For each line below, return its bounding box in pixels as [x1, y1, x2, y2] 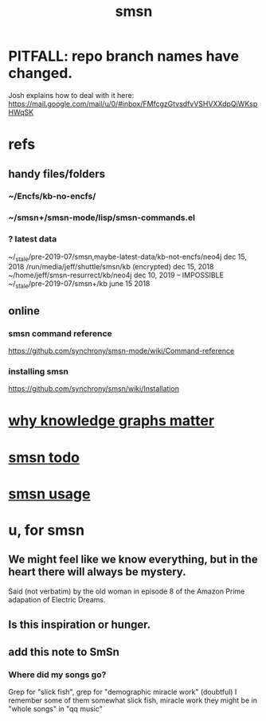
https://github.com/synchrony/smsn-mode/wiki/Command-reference [8, 346, 235, 355]
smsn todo [8, 449, 80, 466]
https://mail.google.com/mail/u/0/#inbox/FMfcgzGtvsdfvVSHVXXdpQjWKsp [8, 99, 258, 108]
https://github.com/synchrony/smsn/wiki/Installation [8, 384, 179, 394]
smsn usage [8, 484, 91, 503]
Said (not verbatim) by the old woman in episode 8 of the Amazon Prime [8, 586, 245, 596]
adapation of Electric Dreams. [8, 594, 106, 604]
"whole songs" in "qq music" [8, 703, 104, 713]
